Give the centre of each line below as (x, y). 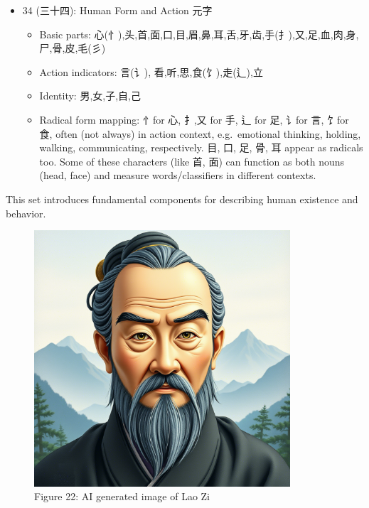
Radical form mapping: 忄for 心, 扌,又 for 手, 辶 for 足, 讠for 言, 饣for (194, 119)
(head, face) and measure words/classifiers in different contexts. (178, 175)
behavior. (26, 213)
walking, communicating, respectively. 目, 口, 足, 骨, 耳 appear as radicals (201, 147)
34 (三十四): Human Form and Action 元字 (117, 10)
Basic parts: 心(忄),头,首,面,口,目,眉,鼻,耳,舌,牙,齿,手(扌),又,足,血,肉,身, (199, 34)
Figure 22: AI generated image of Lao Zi (122, 496)
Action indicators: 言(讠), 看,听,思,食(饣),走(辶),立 (151, 71)
